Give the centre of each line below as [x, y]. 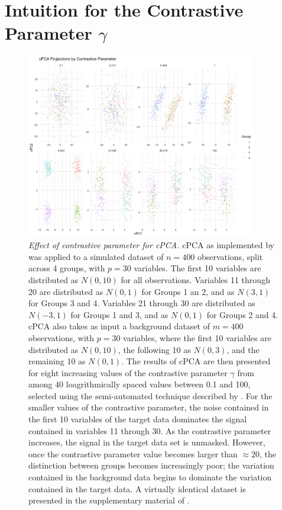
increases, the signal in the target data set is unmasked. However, [147, 442]
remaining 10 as [57, 361]
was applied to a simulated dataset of [96, 256]
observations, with [61, 337]
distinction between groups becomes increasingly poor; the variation [151, 465]
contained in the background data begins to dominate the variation [150, 477]
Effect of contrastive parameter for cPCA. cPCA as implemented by [152, 245]
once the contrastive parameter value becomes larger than [133, 453]
